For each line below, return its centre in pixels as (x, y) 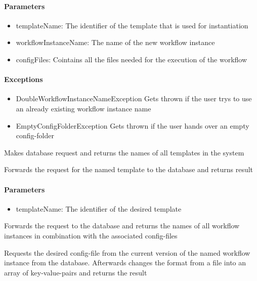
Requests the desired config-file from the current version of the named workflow (127, 252)
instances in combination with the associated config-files (91, 235)
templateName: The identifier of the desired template (99, 208)
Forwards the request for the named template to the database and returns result (129, 169)
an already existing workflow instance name (83, 108)
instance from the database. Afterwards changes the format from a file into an (125, 263)
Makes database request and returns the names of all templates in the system (124, 152)
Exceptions (24, 79)
